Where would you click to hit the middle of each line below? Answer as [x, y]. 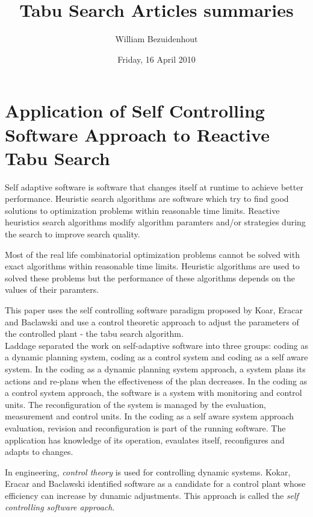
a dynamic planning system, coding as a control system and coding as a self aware [156, 357]
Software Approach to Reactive [137, 134]
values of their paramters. [52, 290]
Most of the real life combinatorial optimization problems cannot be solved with [152, 254]
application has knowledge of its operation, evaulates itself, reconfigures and [145, 440]
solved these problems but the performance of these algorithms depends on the [150, 277]
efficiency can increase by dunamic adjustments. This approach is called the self [152, 495]
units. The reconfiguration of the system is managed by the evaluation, [135, 404]
